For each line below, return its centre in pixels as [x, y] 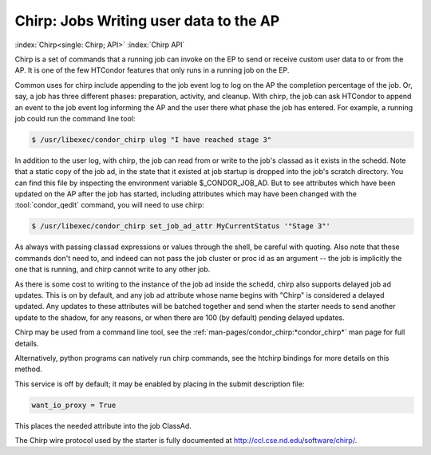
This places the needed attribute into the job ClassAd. [103, 425]
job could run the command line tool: [75, 118]
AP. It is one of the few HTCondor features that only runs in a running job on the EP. [152, 70]
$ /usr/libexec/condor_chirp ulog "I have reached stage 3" [152, 139]
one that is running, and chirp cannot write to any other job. [113, 269]
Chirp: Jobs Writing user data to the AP [147, 21]
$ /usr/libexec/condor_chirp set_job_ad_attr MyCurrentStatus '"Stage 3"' [181, 226]
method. [29, 369]
